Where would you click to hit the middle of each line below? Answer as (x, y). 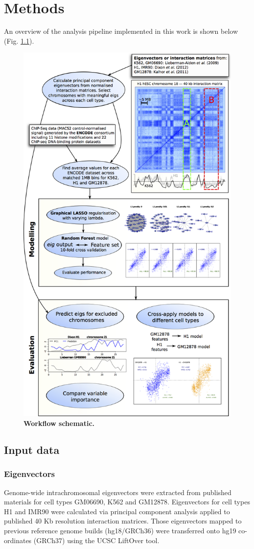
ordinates (18, 540)
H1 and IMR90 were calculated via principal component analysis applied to (117, 511)
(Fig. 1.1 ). (19, 40)
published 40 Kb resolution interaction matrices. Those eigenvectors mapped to (123, 521)
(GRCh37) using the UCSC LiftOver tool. (96, 540)
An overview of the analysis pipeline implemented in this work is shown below (121, 31)
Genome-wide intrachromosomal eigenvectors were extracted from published (118, 492)
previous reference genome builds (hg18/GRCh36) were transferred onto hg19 (120, 531)
